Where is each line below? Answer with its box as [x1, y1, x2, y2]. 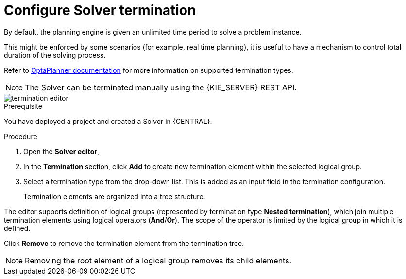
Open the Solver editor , [23, 147, 100, 156]
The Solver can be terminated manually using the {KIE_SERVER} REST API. [25, 82, 297, 92]
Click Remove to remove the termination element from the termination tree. [4, 239, 244, 247]
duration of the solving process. [4, 51, 106, 59]
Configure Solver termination [4, 2, 196, 18]
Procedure [4, 132, 37, 140]
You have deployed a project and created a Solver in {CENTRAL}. [4, 117, 212, 125]
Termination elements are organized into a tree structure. [23, 192, 205, 201]
